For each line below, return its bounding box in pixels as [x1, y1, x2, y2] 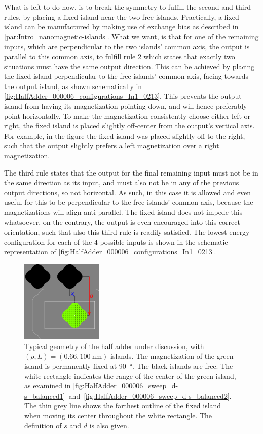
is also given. [89, 420, 129, 430]
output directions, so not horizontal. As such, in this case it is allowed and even [4, 187, 251, 197]
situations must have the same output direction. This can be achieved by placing [4, 61, 255, 71]
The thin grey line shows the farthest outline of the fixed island [24, 400, 221, 411]
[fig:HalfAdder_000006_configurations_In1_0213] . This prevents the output [4, 91, 242, 101]
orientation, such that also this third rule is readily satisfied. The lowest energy [4, 227, 250, 237]
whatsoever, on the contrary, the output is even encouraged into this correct [4, 216, 240, 227]
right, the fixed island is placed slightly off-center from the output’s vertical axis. [4, 120, 255, 131]
